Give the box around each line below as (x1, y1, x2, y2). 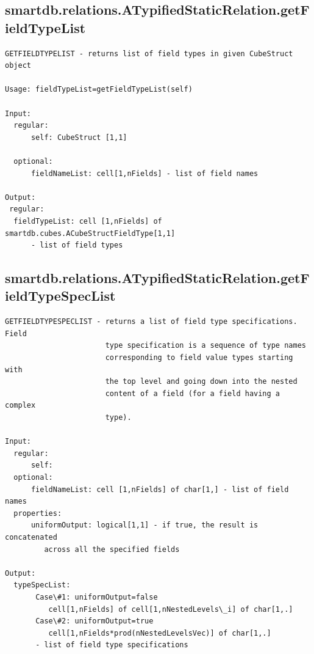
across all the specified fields (44, 545, 180, 554)
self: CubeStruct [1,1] (30, 133, 127, 142)
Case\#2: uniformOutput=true (35, 617, 154, 626)
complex (5, 401, 36, 410)
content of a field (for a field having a (105, 389, 280, 398)
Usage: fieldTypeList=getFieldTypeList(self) (5, 85, 193, 94)
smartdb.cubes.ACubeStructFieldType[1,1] (5, 229, 176, 238)
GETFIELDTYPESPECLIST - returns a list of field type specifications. (5, 317, 298, 326)
